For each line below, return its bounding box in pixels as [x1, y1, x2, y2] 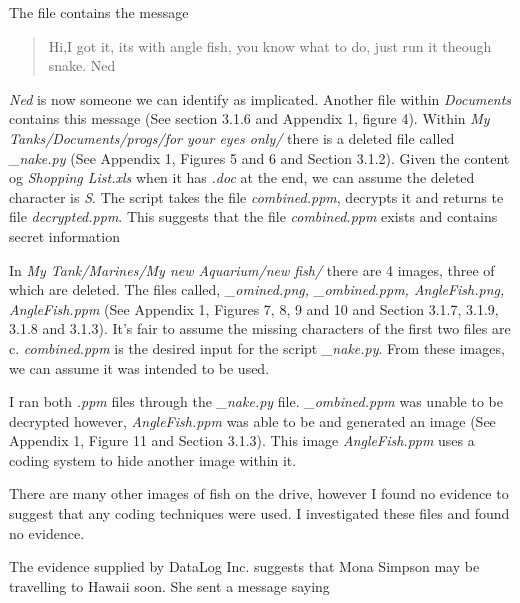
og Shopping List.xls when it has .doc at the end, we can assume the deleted [9, 167, 475, 188]
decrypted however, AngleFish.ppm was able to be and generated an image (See [9, 410, 496, 431]
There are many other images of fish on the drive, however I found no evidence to [9, 483, 509, 504]
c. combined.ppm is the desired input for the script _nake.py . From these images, [9, 337, 505, 358]
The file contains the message [9, 2, 189, 22]
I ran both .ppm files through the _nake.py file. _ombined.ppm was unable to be [9, 391, 503, 412]
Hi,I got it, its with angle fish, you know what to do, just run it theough [48, 35, 492, 56]
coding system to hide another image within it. [9, 449, 297, 470]
